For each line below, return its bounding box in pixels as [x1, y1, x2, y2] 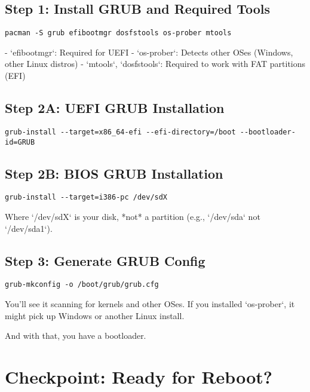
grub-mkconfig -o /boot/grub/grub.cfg [5, 280, 159, 289]
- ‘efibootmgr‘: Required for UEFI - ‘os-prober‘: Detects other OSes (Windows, [5, 45, 293, 58]
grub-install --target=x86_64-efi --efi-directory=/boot [5, 127, 236, 136]
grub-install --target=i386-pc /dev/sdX [5, 193, 168, 202]
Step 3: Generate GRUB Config [5, 251, 205, 269]
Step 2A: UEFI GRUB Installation [5, 99, 225, 117]
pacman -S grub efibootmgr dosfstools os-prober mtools [5, 29, 232, 38]
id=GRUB [5, 137, 35, 146]
